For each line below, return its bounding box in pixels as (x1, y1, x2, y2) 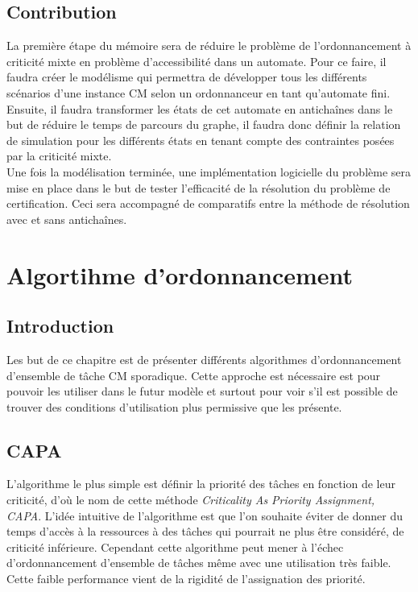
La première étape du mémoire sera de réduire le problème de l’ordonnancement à (6, 37, 412, 54)
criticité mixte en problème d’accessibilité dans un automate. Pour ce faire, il (6, 52, 387, 69)
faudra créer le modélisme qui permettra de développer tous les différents (6, 68, 367, 85)
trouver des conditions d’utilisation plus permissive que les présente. (6, 398, 342, 415)
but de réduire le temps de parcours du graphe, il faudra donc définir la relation (6, 116, 401, 133)
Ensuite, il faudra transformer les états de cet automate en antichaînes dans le (6, 100, 393, 117)
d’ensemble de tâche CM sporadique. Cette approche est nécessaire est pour (6, 366, 381, 383)
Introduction (6, 313, 114, 338)
